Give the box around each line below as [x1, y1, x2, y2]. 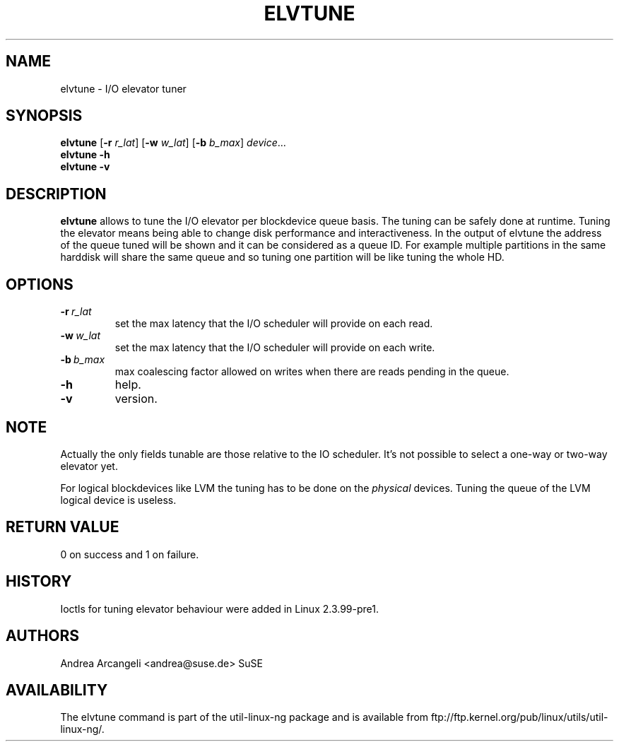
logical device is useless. [60, 493, 177, 506]
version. [114, 392, 158, 406]
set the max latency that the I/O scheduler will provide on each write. [114, 341, 435, 354]
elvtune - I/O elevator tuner [60, 82, 187, 95]
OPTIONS [6, 275, 73, 293]
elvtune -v [60, 160, 110, 173]
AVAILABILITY [6, 681, 108, 699]
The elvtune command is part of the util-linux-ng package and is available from [60, 711, 429, 724]
